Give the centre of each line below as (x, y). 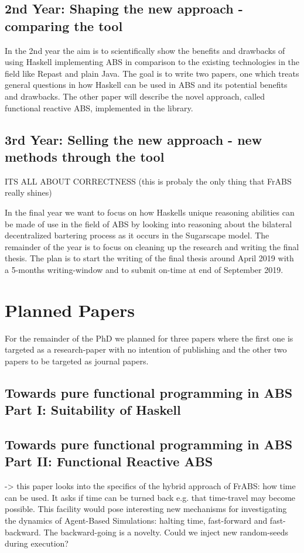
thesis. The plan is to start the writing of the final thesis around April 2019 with (149, 258)
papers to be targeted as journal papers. (77, 361)
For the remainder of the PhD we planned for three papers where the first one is (149, 338)
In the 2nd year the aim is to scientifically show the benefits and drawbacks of (145, 50)
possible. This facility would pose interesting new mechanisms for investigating (146, 509)
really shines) (28, 192)
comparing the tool (64, 25)
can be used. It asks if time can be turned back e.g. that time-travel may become (150, 497)
